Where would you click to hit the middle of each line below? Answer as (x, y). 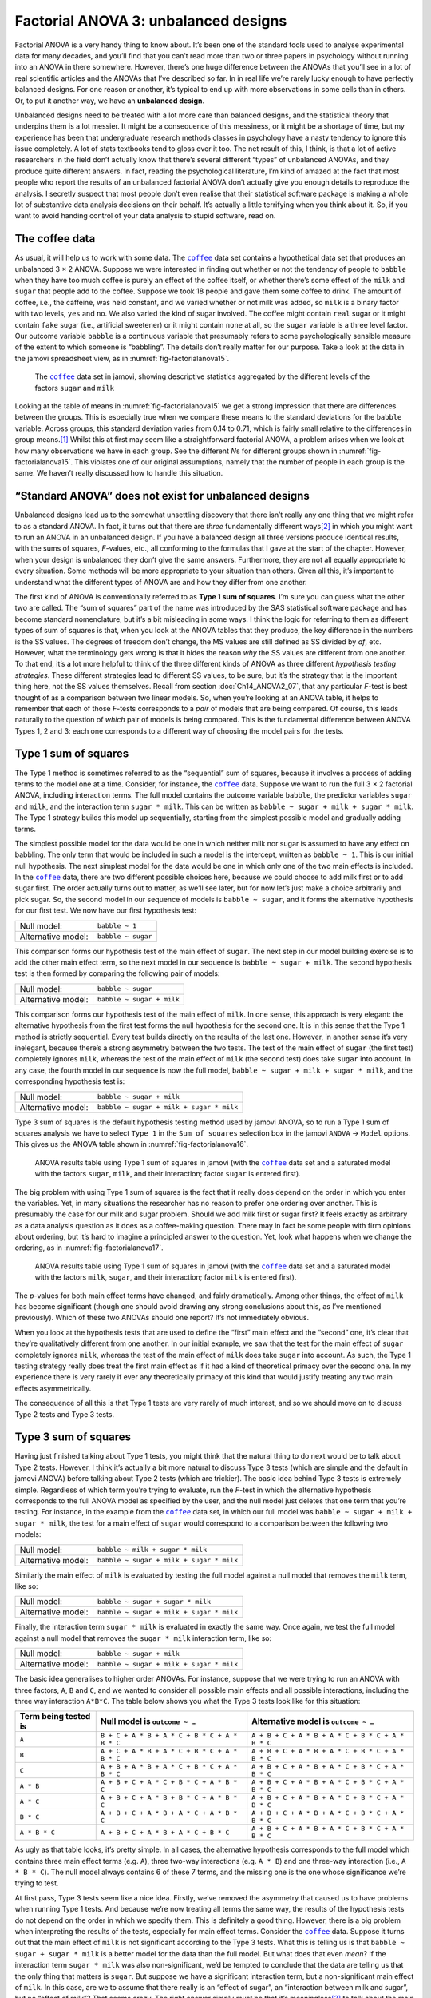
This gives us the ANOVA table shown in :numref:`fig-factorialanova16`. (132, 1144)
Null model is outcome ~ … (148, 1721)
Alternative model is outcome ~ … (313, 1721)
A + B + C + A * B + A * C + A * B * (169, 1813)
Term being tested (55, 1717)
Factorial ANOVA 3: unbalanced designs (151, 21)
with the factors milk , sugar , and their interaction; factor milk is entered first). (166, 1277)
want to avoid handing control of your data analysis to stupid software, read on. (145, 216)
